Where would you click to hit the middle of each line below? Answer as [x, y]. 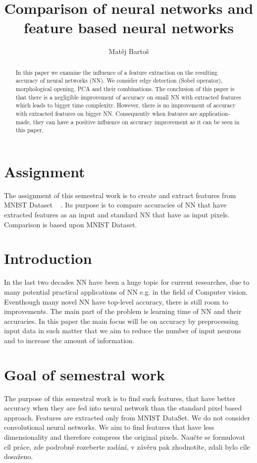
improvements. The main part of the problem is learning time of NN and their [123, 311]
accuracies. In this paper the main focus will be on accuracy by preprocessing [121, 321]
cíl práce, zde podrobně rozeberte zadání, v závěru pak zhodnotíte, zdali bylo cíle [127, 446]
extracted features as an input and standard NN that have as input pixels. [117, 215]
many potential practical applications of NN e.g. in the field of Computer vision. [126, 291]
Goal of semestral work [84, 374]
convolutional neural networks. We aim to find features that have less [109, 427]
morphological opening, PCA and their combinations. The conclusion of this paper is [125, 89]
